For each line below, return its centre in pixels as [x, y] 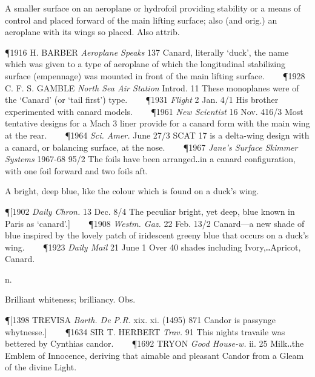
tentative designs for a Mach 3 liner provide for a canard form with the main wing [157, 123]
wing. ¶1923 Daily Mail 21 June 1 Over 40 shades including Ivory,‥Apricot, [153, 247]
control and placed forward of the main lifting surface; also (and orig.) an [141, 20]
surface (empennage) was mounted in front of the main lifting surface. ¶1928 [155, 75]
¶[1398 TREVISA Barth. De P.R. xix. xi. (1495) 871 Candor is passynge [140, 320]
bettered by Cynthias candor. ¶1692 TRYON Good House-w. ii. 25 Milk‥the [154, 343]
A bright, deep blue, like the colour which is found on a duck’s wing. [132, 191]
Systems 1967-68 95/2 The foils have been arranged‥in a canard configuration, [150, 159]
